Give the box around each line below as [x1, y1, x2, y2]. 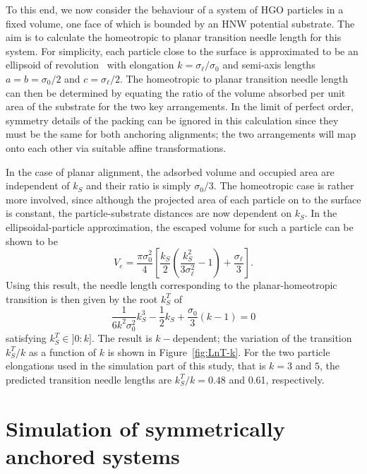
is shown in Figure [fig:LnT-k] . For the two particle [107, 344, 330, 359]
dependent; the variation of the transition [172, 331, 352, 345]
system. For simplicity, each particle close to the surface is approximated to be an [6, 43, 359, 58]
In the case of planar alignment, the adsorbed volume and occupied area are [6, 164, 335, 179]
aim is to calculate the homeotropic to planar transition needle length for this [6, 30, 342, 45]
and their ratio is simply [86, 178, 191, 193]
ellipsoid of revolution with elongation [6, 57, 174, 72]
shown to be [6, 233, 58, 248]
